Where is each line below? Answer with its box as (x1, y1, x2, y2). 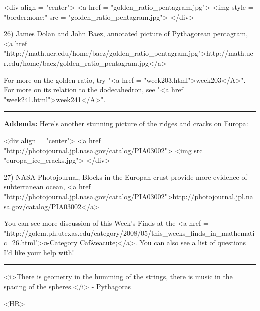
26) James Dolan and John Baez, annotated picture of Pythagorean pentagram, (4, 28, 248, 39)
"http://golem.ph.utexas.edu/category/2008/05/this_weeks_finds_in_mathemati (4, 227, 255, 238)
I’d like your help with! (4, 247, 74, 257)
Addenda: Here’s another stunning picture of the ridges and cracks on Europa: (4, 118, 248, 129)
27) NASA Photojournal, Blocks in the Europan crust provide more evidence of (4, 171, 247, 182)
